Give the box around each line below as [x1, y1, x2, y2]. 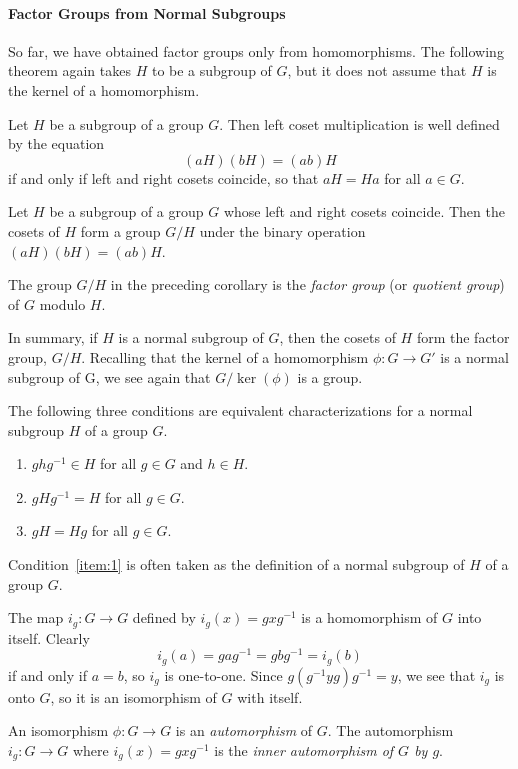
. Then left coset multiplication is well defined [219, 113, 500, 134]
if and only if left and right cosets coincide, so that [8, 167, 319, 188]
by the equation [8, 133, 105, 154]
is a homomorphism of [301, 607, 438, 628]
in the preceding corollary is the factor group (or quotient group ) [110, 274, 505, 295]
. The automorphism [327, 720, 454, 741]
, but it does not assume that [287, 60, 467, 81]
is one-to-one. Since [164, 664, 283, 685]
